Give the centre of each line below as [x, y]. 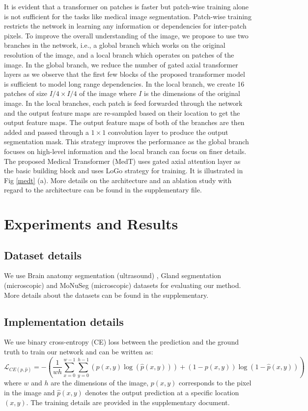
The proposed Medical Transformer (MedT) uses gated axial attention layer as [122, 161]
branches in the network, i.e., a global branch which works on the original [115, 45]
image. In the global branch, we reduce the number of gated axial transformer [121, 64]
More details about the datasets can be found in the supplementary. [106, 295]
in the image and [29, 392]
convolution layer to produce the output [168, 132]
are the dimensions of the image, [100, 383]
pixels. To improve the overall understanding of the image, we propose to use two [126, 35]
